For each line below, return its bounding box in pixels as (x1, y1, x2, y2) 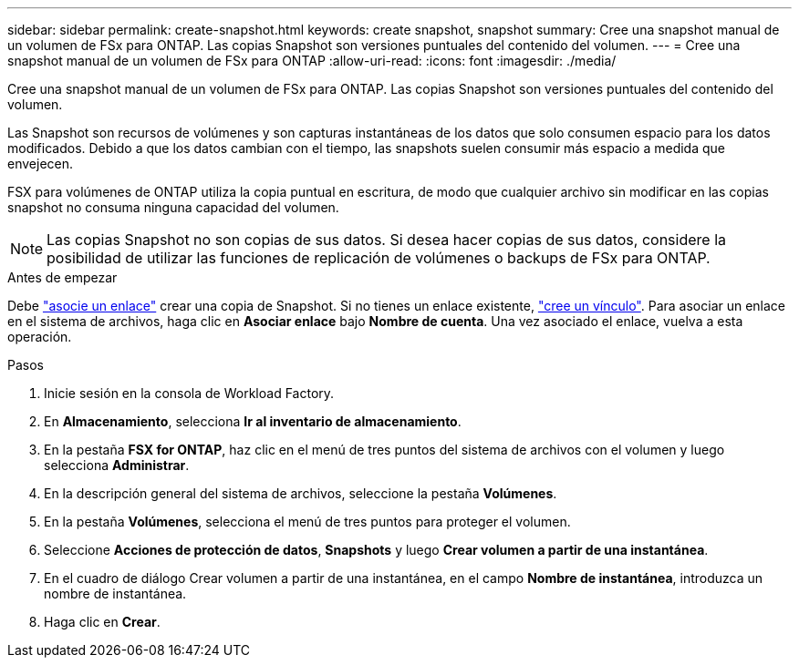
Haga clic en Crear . (44, 614, 161, 629)
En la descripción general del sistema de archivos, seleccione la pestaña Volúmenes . (44, 486, 557, 501)
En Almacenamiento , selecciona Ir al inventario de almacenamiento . (44, 414, 462, 429)
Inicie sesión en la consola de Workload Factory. (44, 385, 335, 401)
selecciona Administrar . (44, 457, 190, 473)
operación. (7, 329, 72, 344)
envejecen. (7, 156, 74, 171)
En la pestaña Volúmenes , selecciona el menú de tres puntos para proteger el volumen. (44, 514, 571, 529)
